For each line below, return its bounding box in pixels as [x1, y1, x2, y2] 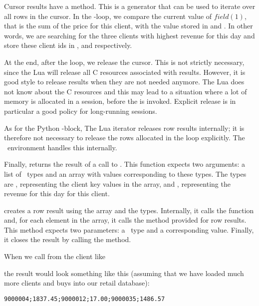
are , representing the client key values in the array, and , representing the [4, 178, 231, 189]
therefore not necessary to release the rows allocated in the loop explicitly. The [4, 132, 245, 143]
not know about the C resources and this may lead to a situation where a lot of [4, 86, 247, 96]
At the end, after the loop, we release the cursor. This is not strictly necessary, [4, 56, 245, 67]
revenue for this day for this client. [4, 188, 110, 199]
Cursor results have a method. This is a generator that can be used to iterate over [4, 1, 256, 11]
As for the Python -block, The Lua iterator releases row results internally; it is [4, 122, 245, 133]
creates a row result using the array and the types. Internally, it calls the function [4, 205, 254, 215]
